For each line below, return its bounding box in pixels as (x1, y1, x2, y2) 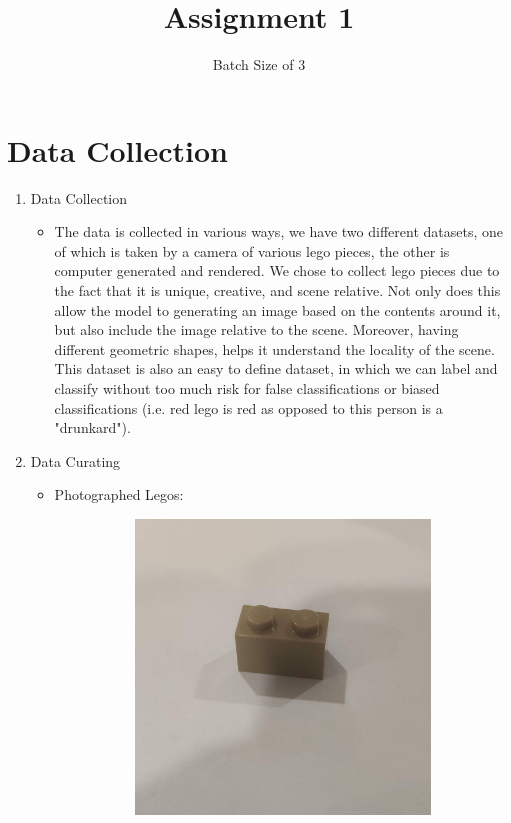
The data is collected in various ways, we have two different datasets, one (54, 221, 503, 242)
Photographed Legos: (54, 484, 184, 505)
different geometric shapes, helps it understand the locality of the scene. (54, 338, 495, 359)
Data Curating (30, 450, 121, 471)
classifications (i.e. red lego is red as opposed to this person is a (54, 397, 443, 418)
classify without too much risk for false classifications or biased (54, 378, 440, 398)
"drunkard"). (54, 417, 131, 438)
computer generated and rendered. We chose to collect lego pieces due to (54, 260, 500, 281)
